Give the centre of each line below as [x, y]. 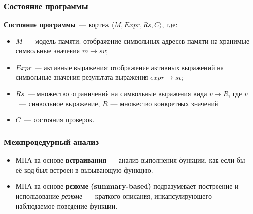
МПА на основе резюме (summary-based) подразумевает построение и [127, 186]
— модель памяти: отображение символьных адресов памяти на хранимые [138, 41]
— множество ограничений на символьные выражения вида [117, 93]
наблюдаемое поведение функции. [67, 205]
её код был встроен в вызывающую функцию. [84, 169]
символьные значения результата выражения [82, 77]
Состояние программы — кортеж [57, 24]
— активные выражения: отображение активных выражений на [129, 67]
